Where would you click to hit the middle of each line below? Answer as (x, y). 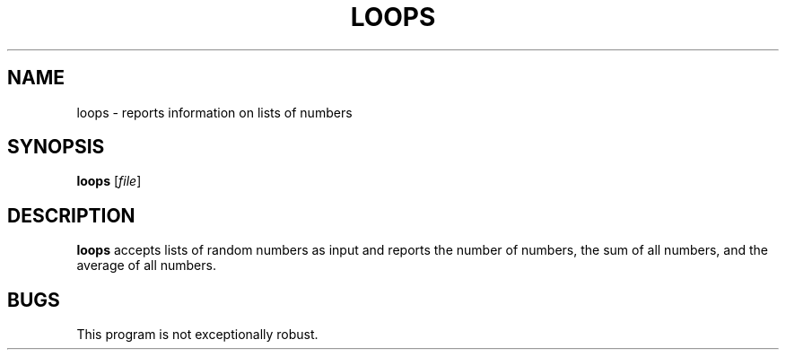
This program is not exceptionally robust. (197, 335)
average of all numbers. (146, 266)
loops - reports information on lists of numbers (214, 112)
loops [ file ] (109, 181)
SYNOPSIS (56, 147)
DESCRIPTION (71, 215)
